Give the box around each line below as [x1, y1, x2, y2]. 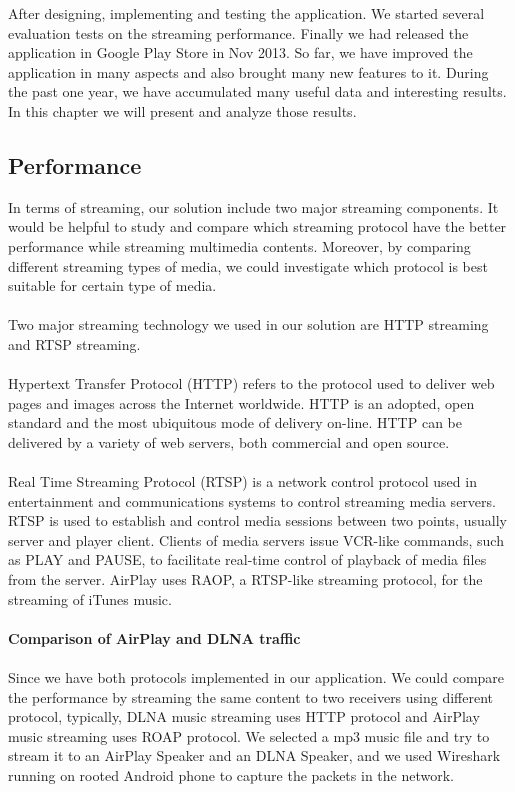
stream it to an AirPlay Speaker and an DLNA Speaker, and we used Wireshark [8, 745, 501, 766]
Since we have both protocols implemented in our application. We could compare [8, 667, 505, 688]
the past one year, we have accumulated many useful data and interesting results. [8, 81, 507, 102]
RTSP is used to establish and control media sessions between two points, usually [8, 510, 507, 531]
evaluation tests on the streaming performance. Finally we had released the [8, 22, 469, 43]
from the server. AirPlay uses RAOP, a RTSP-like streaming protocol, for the [8, 569, 483, 590]
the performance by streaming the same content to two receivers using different [8, 686, 494, 707]
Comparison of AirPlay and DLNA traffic [8, 627, 301, 648]
